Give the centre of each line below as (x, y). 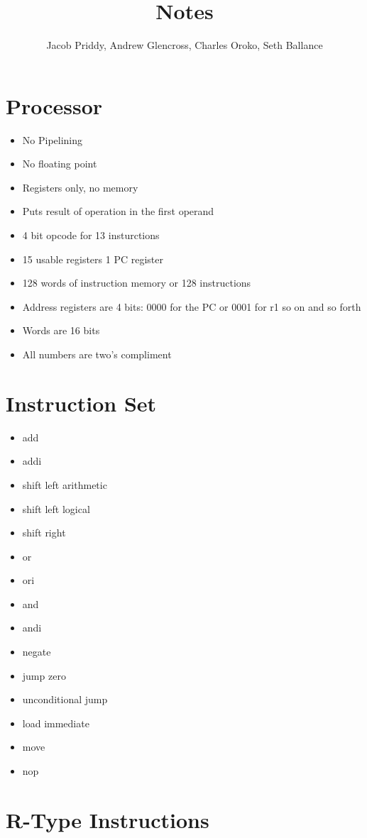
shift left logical (56, 508)
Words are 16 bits (61, 330)
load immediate (56, 723)
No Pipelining (53, 139)
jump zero (44, 675)
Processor (54, 105)
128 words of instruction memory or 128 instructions (137, 283)
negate (37, 652)
